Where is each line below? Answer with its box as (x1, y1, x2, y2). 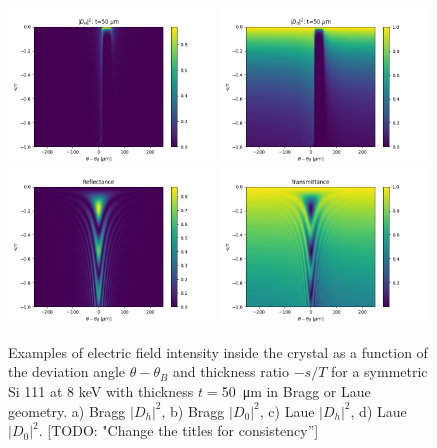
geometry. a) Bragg (8, 400, 126, 421)
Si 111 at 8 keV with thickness (8, 381, 194, 401)
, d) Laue (350, 400, 407, 421)
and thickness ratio (172, 361, 289, 382)
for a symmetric (330, 361, 428, 382)
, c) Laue (259, 400, 315, 421)
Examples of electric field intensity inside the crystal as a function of (8, 341, 428, 362)
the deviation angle (8, 361, 126, 382)
